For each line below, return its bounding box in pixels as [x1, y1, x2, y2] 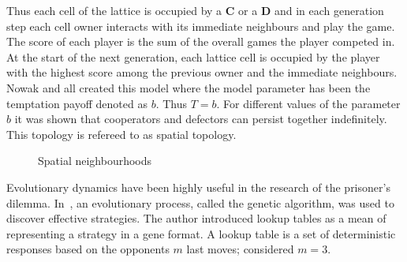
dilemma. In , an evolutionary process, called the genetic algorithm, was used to [6, 194, 394, 211]
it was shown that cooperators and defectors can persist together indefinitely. [14, 110, 387, 127]
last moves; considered [186, 241, 294, 257]
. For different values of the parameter [216, 95, 401, 111]
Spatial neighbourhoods [38, 152, 152, 169]
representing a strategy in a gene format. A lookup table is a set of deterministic [6, 225, 396, 241]
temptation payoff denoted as [6, 95, 147, 111]
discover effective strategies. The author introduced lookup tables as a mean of [6, 210, 386, 226]
